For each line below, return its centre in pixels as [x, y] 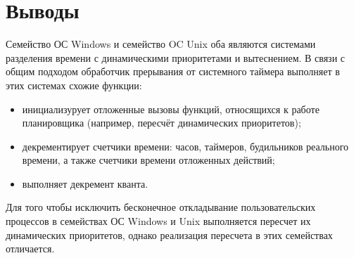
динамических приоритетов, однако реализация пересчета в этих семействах [169, 234]
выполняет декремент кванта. [85, 183]
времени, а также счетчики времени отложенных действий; [148, 160]
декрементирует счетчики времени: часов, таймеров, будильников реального [185, 146]
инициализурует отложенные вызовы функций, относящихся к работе [171, 109]
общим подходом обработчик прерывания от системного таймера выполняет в [173, 71]
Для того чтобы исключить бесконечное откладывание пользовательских [161, 207]
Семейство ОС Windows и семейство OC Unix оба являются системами [161, 44]
